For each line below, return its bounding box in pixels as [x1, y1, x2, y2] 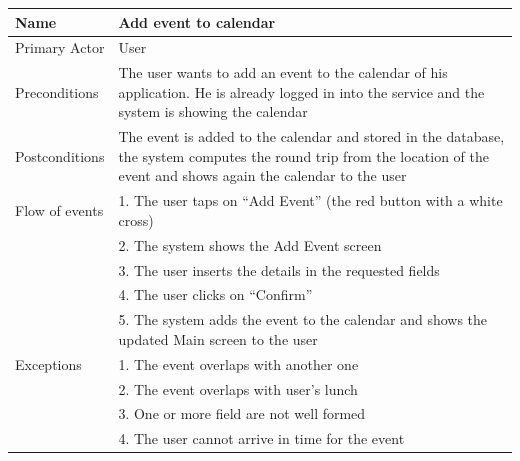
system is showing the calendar [118, 101, 308, 122]
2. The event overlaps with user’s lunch [118, 378, 358, 399]
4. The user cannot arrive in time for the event [118, 428, 405, 449]
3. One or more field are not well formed [118, 403, 366, 424]
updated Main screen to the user [118, 328, 318, 349]
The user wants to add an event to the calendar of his [118, 62, 448, 83]
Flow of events [15, 200, 104, 221]
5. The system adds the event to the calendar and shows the [118, 309, 488, 330]
